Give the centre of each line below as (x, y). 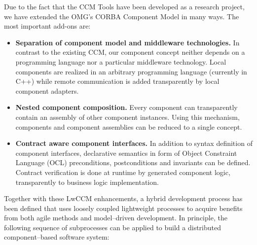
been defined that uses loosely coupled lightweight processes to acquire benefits (123, 208)
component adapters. (47, 90)
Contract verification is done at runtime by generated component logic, (123, 172)
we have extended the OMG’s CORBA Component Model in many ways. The (122, 16)
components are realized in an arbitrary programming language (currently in (131, 71)
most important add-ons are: (47, 26)
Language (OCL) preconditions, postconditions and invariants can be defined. (133, 162)
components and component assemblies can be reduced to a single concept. (129, 126)
